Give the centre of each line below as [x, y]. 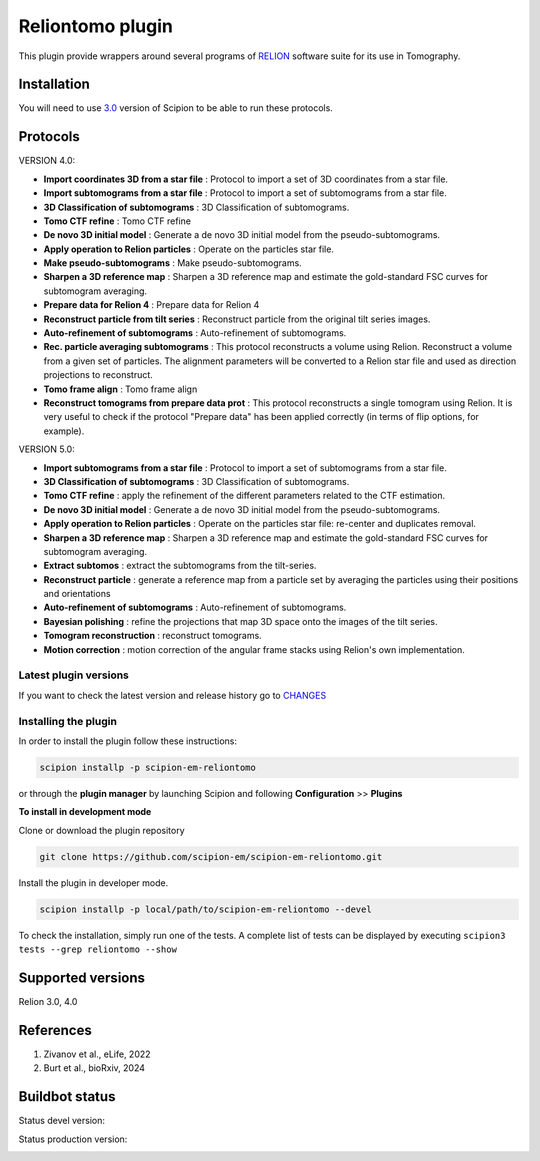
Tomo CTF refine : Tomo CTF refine [117, 221]
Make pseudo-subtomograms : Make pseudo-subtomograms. [172, 263]
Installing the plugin [67, 721]
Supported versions [81, 977]
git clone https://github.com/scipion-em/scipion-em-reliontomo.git [211, 856]
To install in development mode [85, 812]
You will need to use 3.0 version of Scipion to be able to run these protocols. [176, 108]
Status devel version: [61, 1121]
